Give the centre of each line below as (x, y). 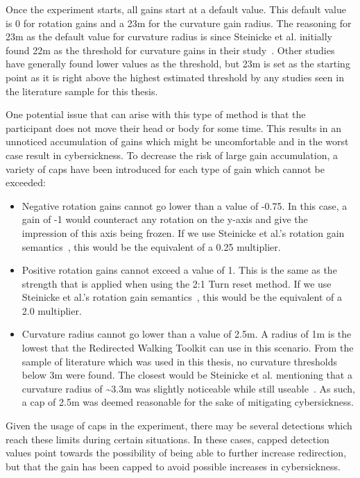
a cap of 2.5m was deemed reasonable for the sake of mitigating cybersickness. (188, 402)
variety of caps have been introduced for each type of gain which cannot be (165, 168)
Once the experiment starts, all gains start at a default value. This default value (176, 9)
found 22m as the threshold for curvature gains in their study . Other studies (170, 50)
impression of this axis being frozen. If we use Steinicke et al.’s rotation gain (183, 232)
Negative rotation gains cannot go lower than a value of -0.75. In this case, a (185, 205)
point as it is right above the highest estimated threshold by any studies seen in (175, 77)
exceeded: (26, 182)
